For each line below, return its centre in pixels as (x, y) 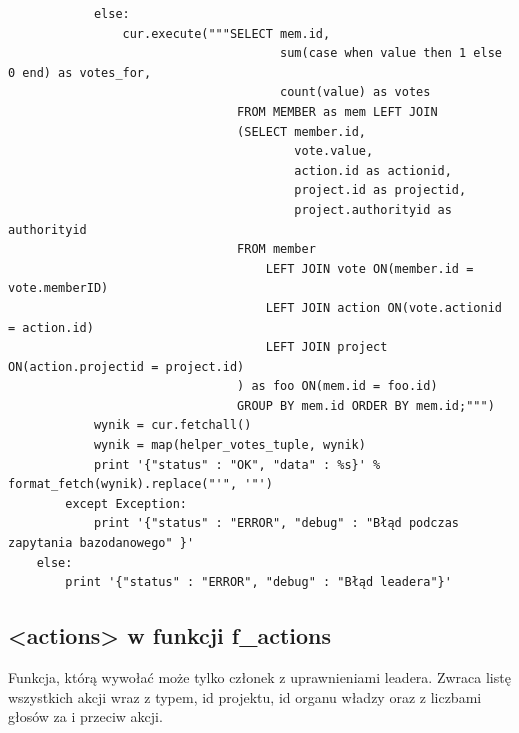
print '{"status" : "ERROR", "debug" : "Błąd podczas (276, 523)
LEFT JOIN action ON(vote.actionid (383, 307)
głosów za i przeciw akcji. (85, 716)
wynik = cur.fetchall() (172, 425)
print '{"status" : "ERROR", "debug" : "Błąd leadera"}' (258, 582)
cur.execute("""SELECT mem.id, (226, 33)
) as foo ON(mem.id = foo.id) (337, 386)
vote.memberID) (58, 288)
